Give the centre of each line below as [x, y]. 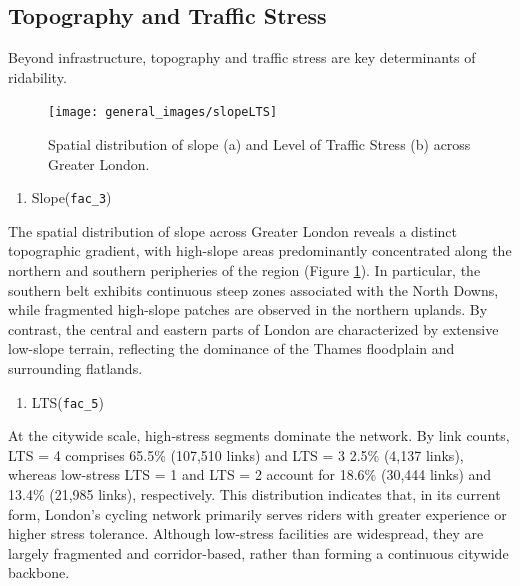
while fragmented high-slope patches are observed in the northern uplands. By [248, 309]
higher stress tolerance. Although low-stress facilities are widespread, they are [246, 533]
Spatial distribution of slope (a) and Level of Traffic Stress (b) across [259, 144]
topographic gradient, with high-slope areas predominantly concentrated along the [260, 250]
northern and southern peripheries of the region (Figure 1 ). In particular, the [244, 270]
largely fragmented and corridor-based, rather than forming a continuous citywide [258, 552]
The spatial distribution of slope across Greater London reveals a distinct [233, 230]
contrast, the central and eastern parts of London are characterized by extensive [253, 328]
